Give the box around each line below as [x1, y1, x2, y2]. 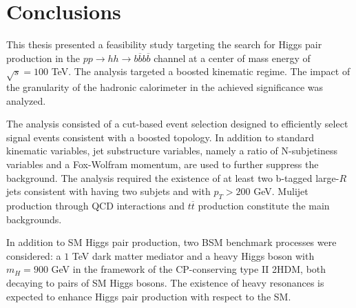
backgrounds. [6, 212, 62, 226]
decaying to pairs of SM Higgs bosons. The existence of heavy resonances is [6, 276, 324, 289]
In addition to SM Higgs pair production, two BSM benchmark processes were [6, 235, 337, 249]
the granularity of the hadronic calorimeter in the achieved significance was [6, 80, 324, 94]
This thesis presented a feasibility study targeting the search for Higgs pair [6, 37, 322, 52]
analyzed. [6, 93, 46, 107]
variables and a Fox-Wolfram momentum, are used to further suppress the [6, 157, 319, 172]
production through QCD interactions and [6, 198, 185, 213]
